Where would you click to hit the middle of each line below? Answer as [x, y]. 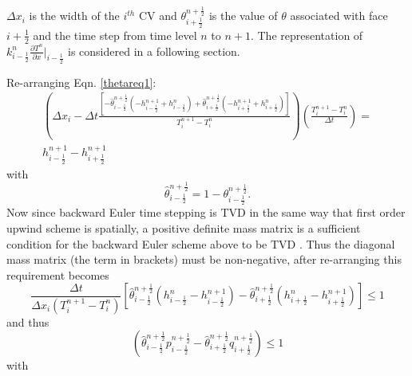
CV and [158, 16]
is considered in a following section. [154, 51]
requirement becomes [58, 274]
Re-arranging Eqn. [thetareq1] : [81, 82]
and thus [28, 321]
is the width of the [74, 16]
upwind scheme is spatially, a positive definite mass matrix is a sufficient [184, 227]
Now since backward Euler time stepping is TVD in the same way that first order [206, 212]
